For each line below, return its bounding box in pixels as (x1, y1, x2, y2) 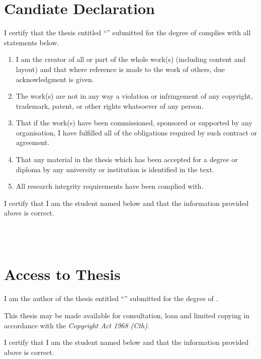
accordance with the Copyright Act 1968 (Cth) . (4, 320, 149, 330)
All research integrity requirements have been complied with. (16, 181, 204, 191)
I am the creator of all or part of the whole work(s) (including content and (16, 54, 246, 64)
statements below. (4, 37, 59, 47)
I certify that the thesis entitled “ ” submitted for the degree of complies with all (4, 27, 251, 38)
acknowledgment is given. (16, 74, 94, 84)
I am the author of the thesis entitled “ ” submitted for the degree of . (4, 293, 218, 304)
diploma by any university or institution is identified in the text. (16, 164, 214, 174)
